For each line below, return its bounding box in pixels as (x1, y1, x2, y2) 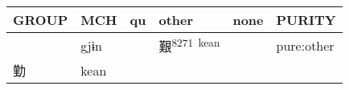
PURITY (276, 10, 336, 29)
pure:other (276, 35, 335, 55)
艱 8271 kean (158, 35, 220, 56)
